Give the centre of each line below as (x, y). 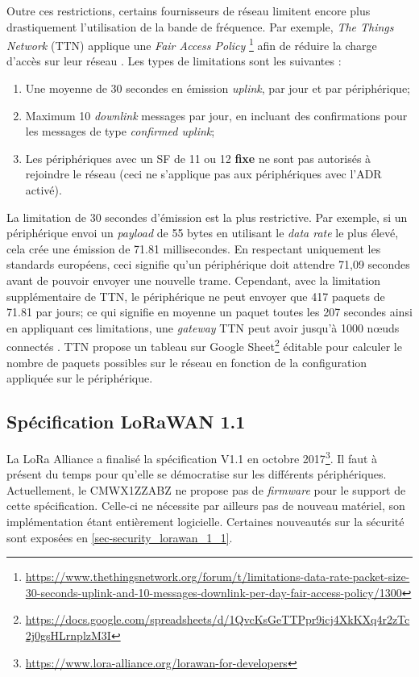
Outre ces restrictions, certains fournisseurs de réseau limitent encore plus (189, 10)
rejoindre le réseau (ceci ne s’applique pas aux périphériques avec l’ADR (203, 174)
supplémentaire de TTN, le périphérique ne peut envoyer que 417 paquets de (196, 296)
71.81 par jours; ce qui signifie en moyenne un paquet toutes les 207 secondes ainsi (209, 312)
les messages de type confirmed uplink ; (120, 131)
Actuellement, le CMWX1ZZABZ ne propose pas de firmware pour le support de (206, 489)
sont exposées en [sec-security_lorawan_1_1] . (120, 537)
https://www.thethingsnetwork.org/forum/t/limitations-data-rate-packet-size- (218, 577)
